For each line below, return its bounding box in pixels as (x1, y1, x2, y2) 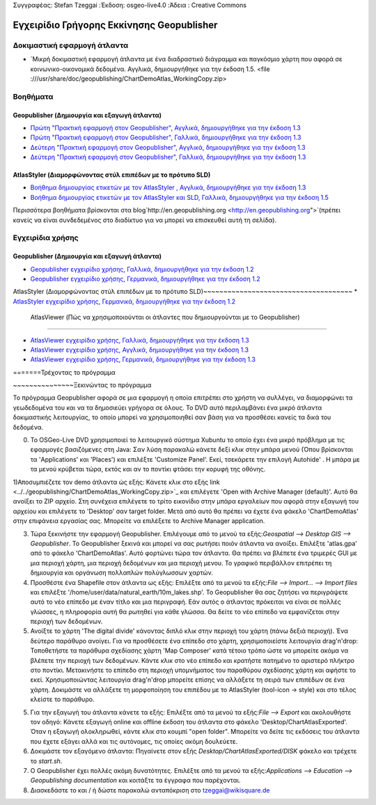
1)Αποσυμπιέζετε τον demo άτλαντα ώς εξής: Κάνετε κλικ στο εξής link (13, 478, 221, 486)
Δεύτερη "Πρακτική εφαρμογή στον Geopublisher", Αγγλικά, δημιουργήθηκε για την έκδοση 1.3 (30, 143, 306, 151)
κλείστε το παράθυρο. (30, 695, 95, 703)
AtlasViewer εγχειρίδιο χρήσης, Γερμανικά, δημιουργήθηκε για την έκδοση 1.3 (30, 355, 256, 364)
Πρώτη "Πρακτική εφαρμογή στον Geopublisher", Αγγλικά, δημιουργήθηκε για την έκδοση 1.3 (30, 123, 301, 132)
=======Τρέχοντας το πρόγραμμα (13, 368, 116, 376)
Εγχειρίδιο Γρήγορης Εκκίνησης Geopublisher (13, 19, 218, 31)
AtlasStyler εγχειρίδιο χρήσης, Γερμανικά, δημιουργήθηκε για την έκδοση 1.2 (13, 297, 236, 306)
